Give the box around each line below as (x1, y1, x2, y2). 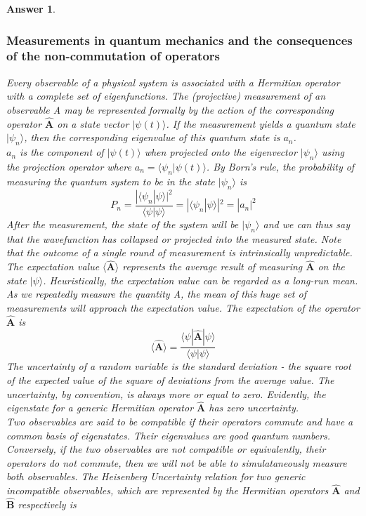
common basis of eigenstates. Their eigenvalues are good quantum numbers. (6, 428, 331, 442)
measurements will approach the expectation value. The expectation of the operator (6, 300, 360, 315)
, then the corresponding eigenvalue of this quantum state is (24, 130, 280, 145)
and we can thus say (263, 217, 350, 232)
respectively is (18, 497, 77, 512)
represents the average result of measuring (122, 259, 303, 274)
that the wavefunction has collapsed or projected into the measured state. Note (6, 231, 341, 246)
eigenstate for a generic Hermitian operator (6, 400, 194, 415)
